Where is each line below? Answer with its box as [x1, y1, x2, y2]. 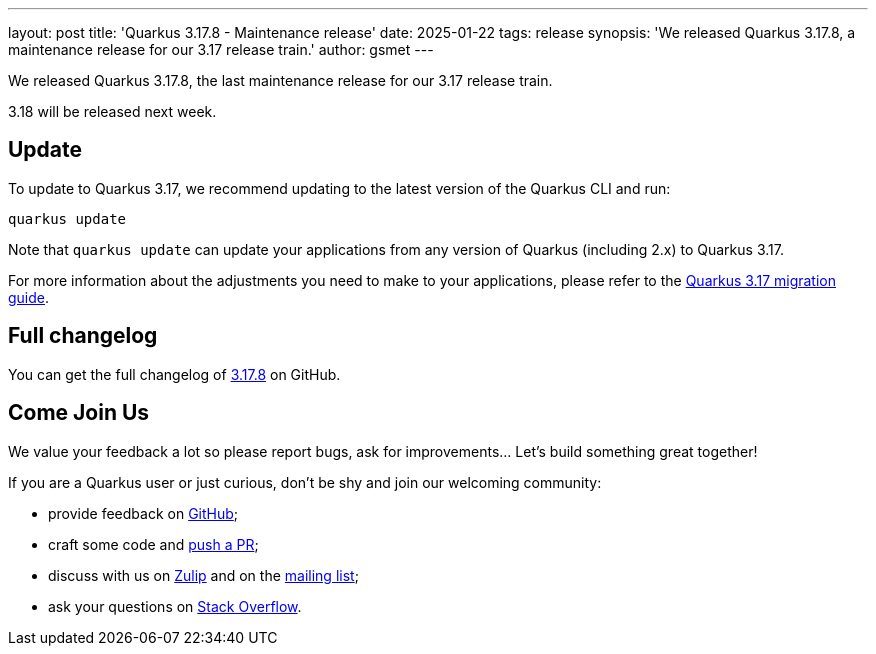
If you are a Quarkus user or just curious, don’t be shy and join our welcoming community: [8, 473, 602, 491]
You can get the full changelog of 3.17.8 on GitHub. [8, 365, 341, 383]
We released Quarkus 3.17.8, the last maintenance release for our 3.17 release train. [8, 72, 553, 89]
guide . [8, 288, 50, 306]
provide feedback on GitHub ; [48, 504, 239, 522]
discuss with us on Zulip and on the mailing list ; [48, 566, 359, 584]
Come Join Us [8, 400, 150, 426]
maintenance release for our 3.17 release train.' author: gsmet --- [8, 41, 434, 58]
